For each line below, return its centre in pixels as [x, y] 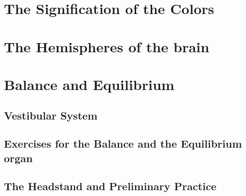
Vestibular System [51, 115]
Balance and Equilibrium [89, 84]
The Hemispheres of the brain [107, 46]
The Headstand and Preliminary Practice [110, 186]
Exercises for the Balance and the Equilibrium [123, 143]
